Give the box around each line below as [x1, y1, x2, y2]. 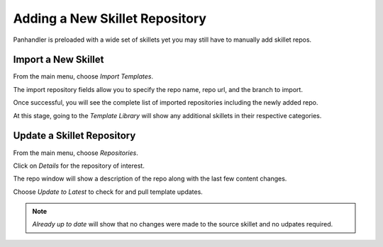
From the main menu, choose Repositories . [13, 149, 138, 157]
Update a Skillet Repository [13, 130, 136, 142]
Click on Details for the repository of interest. [13, 161, 145, 170]
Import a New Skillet [13, 54, 104, 66]
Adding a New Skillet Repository [13, 11, 207, 26]
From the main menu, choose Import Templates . [13, 72, 154, 81]
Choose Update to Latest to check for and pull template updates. [13, 188, 204, 196]
